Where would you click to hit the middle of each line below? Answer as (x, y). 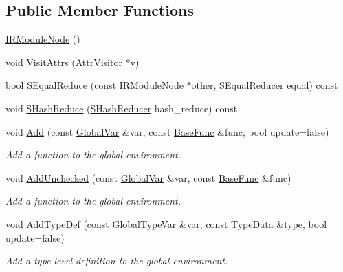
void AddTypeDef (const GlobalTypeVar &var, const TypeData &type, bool (166, 223)
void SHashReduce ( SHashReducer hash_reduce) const (122, 108)
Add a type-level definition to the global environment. (117, 261)
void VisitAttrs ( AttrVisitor (64, 62)
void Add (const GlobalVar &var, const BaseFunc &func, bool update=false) (167, 131)
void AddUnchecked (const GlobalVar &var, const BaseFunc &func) (148, 177)
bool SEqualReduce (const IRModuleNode (95, 85)
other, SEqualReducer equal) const (265, 85)
